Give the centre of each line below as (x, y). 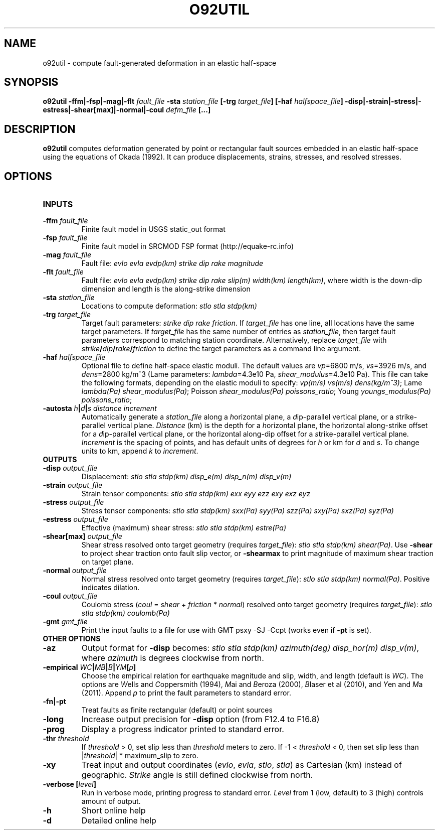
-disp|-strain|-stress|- (383, 101)
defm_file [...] (188, 110)
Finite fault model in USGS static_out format (153, 229)
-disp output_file (70, 468)
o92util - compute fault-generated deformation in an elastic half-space (160, 63)
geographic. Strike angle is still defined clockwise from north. (197, 775)
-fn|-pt (54, 702)
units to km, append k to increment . (140, 451)
